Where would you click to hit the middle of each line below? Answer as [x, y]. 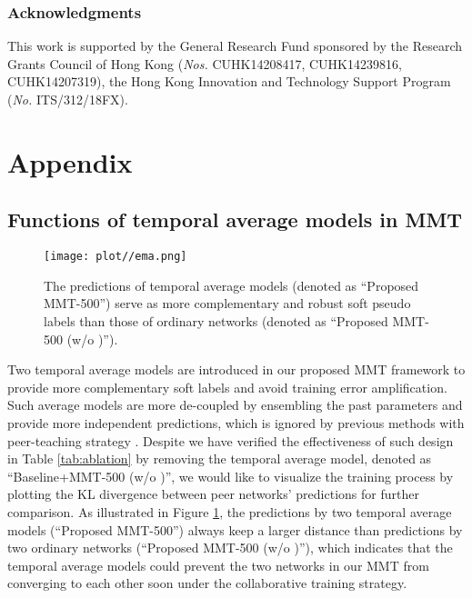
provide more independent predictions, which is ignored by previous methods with [236, 422]
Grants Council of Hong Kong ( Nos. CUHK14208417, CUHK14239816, [205, 63]
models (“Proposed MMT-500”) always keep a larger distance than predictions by [235, 529]
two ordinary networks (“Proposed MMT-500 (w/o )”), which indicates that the [230, 548]
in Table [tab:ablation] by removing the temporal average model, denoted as [220, 458]
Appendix [70, 161]
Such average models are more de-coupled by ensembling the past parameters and [235, 405]
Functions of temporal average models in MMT [235, 219]
